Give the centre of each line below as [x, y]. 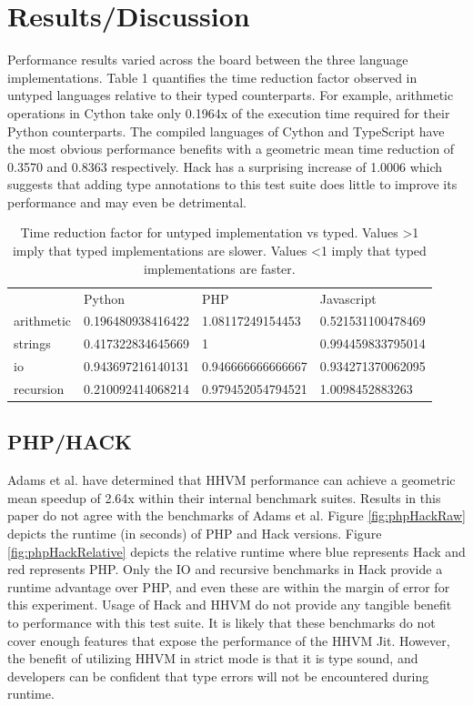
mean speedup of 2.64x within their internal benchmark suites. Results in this [224, 497]
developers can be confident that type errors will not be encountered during [218, 676]
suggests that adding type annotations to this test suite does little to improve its [232, 184]
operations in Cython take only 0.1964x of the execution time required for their [229, 112]
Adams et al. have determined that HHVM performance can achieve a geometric [231, 480]
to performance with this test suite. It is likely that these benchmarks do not [221, 622]
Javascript [348, 298]
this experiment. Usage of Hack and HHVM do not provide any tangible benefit [230, 605]
